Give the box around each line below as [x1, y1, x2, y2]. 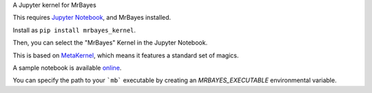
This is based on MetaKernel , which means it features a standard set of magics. [12, 51, 239, 59]
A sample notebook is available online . [12, 64, 122, 72]
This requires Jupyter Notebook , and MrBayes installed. [12, 14, 172, 22]
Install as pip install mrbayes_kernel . [12, 26, 136, 34]
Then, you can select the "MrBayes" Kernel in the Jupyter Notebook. [12, 38, 208, 47]
